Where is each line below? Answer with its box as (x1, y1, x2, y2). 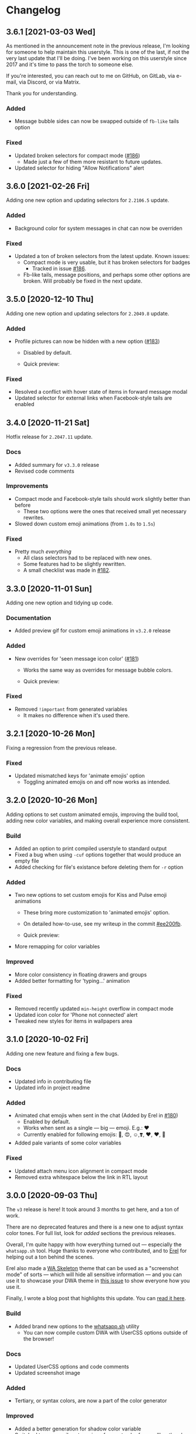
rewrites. (23, 514, 45, 521)
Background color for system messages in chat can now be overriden (14, 225, 183, 232)
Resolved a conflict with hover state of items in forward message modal (14, 388, 188, 396)
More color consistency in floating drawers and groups (14, 971, 147, 978)
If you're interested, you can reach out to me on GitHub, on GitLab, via (6, 73, 176, 79)
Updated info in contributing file (14, 1078, 92, 1085)
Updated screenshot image (14, 1370, 81, 1377)
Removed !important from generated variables (14, 706, 128, 713)
